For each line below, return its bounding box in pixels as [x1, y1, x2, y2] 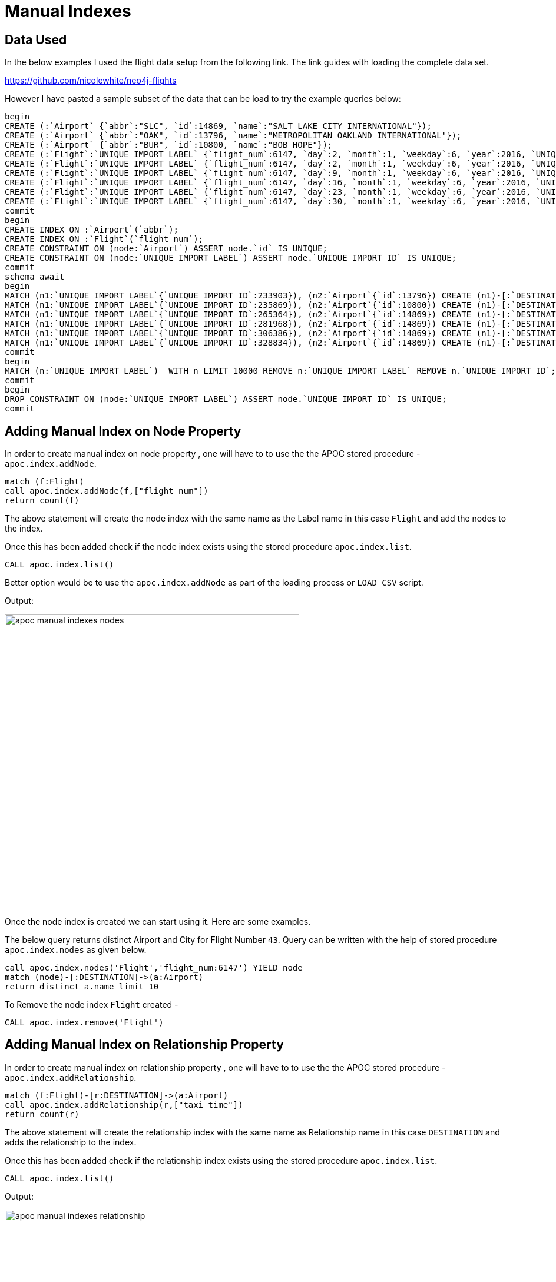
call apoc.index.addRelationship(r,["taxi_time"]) [5, 1100, 243, 1110]
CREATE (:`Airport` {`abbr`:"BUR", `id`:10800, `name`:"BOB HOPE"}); [5, 140, 333, 150]
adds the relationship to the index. [5, 1137, 137, 1147]
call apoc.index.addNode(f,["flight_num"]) [5, 486, 208, 496]
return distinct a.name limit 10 [5, 982, 159, 992]
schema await [5, 272, 65, 282]
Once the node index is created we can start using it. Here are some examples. [5, 916, 311, 927]
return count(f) [5, 496, 80, 506]
